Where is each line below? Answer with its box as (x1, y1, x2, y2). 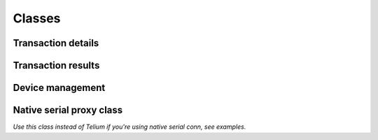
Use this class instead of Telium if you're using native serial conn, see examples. (13, 122, 246, 131)
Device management (13, 82, 106, 94)
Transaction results (13, 59, 100, 71)
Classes (13, 10, 61, 26)
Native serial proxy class (13, 104, 123, 116)
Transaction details (13, 37, 99, 49)
